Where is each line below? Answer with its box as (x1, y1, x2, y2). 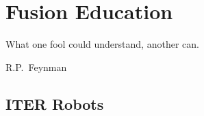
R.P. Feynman (5, 59, 67, 74)
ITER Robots (5, 93, 104, 114)
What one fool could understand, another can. (5, 37, 199, 51)
